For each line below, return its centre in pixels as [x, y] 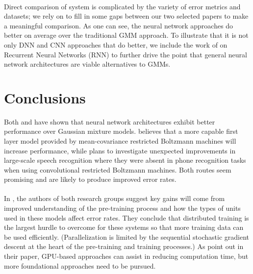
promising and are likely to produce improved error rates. [90, 179]
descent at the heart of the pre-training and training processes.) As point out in [124, 246]
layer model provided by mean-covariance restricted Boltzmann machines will [120, 140]
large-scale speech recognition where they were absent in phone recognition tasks [125, 160]
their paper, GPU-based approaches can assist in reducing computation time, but [126, 256]
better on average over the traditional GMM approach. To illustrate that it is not [126, 35]
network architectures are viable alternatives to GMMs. [87, 64]
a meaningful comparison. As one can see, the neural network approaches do [119, 25]
